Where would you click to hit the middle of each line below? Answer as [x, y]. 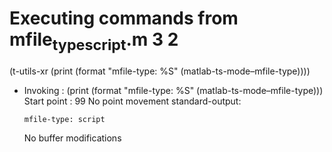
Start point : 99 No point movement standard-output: [132, 101]
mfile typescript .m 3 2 [94, 41]
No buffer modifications [72, 138]
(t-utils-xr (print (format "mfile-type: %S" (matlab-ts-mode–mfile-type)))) [160, 71]
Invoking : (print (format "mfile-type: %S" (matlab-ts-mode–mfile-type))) [173, 90]
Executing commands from [124, 18]
